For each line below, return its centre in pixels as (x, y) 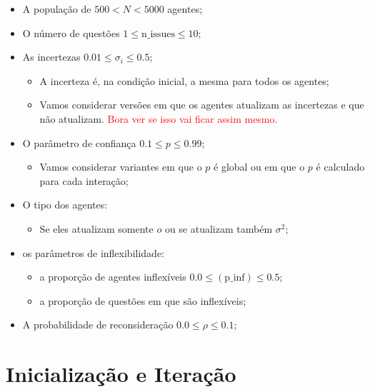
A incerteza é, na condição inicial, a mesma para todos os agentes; (184, 80)
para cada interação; (84, 180)
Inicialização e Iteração (121, 374)
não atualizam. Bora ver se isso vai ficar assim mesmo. (159, 118)
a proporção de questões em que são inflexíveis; (143, 300)
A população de (57, 9)
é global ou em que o (259, 167)
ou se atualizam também (219, 228)
